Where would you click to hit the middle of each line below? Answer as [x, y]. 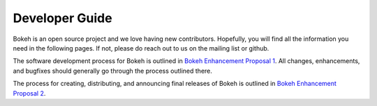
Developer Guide [62, 18]
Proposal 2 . [29, 93]
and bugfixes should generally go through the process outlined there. [113, 71]
